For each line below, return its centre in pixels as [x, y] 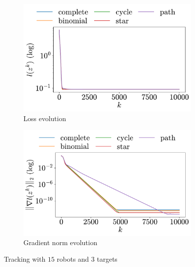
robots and [73, 258]
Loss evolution [45, 118]
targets [107, 258]
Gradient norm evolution [60, 242]
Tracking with [25, 258]
